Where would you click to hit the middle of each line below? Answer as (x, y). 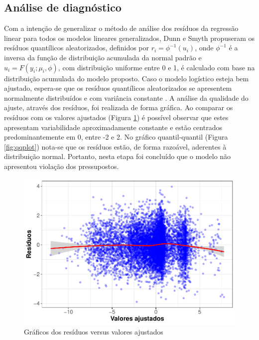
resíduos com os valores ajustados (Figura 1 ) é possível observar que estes (116, 117)
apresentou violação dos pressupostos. (62, 166)
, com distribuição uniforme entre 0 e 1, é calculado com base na (156, 67)
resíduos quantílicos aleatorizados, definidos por (77, 48)
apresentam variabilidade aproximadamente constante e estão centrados (113, 127)
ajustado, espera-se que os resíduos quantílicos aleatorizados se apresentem (118, 88)
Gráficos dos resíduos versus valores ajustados (94, 331)
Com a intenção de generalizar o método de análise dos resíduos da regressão (121, 28)
